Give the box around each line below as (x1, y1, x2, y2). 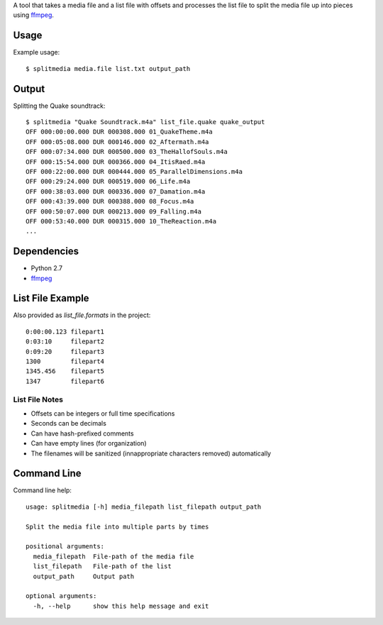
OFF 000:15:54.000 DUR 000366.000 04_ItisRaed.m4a (26, 157, 206, 166)
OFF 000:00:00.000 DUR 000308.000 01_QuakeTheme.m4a (26, 128, 213, 136)
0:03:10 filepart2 (26, 338, 105, 345)
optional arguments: (26, 592, 97, 600)
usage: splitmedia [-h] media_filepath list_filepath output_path (26, 502, 262, 511)
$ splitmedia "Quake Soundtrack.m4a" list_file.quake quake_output (26, 118, 265, 126)
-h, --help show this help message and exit (33, 602, 209, 610)
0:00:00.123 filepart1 (26, 327, 105, 336)
